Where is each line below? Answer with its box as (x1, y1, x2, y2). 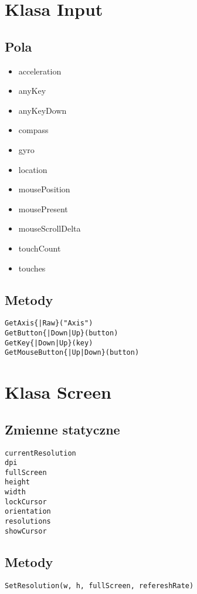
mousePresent (18, 202, 68, 215)
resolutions (5, 517, 51, 526)
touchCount (18, 242, 61, 254)
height (5, 478, 30, 487)
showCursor (5, 527, 47, 535)
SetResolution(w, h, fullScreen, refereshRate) (5, 581, 194, 590)
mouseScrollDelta (18, 222, 81, 235)
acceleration (18, 65, 62, 77)
